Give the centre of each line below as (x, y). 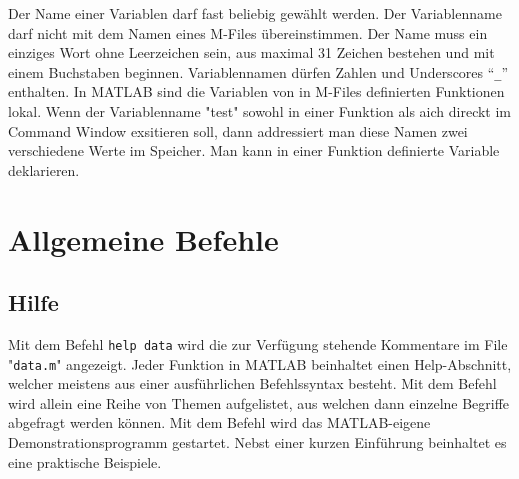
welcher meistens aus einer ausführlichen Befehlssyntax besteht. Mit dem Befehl (252, 383)
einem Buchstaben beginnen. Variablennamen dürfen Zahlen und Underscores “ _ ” (258, 71)
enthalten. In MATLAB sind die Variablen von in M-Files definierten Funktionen (256, 91)
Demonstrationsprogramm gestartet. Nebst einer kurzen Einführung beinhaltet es (257, 442)
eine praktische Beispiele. (85, 461)
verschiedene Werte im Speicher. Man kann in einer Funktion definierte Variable (254, 150)
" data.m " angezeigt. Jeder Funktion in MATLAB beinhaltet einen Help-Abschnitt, (260, 363)
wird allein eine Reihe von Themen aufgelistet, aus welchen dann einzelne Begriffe (259, 402)
